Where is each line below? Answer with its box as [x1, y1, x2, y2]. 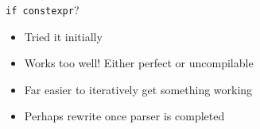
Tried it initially [24, 28, 103, 44]
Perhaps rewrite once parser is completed [24, 108, 225, 124]
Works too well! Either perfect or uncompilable [24, 55, 254, 71]
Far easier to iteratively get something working [24, 81, 253, 97]
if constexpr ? [6, 2, 80, 17]
